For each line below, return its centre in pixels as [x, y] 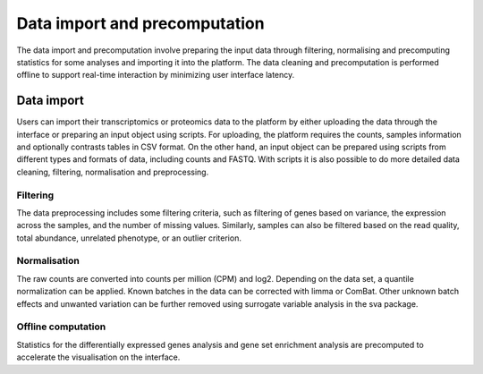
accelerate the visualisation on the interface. [98, 357]
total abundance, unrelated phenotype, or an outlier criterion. [129, 238]
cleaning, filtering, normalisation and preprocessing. [113, 172]
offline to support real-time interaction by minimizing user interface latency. [156, 75]
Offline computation [61, 327]
